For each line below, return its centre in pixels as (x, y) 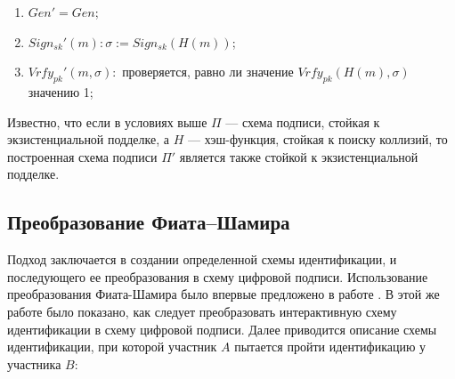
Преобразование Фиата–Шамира (149, 222)
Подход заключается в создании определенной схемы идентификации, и (202, 259)
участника (34, 363)
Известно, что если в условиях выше (107, 121)
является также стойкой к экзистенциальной (299, 156)
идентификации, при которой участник (112, 347)
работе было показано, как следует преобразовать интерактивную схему (202, 311)
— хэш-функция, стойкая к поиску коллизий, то (317, 139)
